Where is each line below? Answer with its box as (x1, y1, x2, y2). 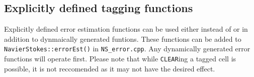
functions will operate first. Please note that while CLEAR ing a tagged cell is (4, 53, 236, 64)
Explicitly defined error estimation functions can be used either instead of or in (4, 24, 248, 34)
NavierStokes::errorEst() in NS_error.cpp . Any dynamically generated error (4, 43, 250, 54)
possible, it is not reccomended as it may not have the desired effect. (4, 63, 215, 73)
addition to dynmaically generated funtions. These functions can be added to (4, 33, 241, 44)
